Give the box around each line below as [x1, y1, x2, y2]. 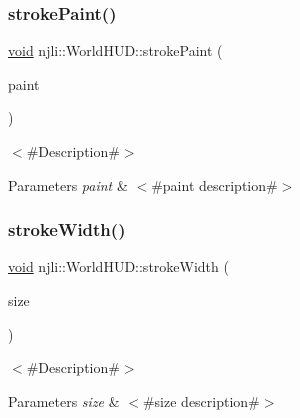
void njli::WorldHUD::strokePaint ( [8, 40, 223, 61]
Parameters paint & [8, 174, 128, 195]
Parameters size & [8, 390, 120, 411]
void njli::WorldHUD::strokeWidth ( [8, 256, 229, 277]
